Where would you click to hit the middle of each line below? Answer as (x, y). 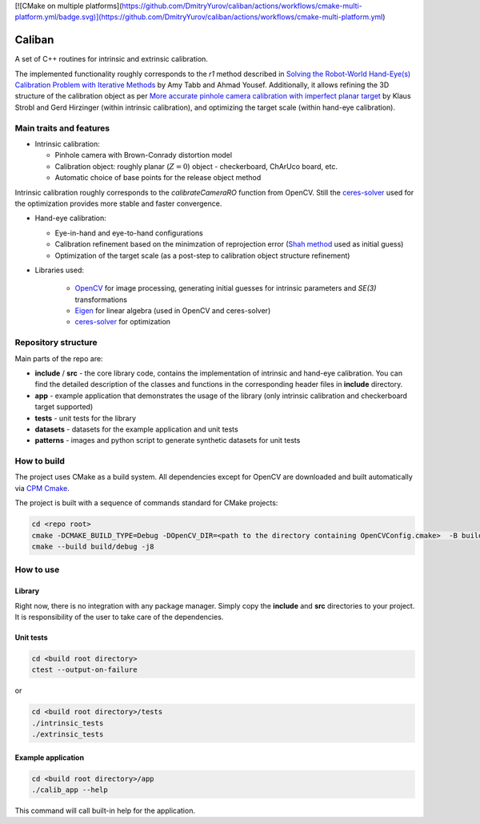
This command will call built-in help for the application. (105, 811)
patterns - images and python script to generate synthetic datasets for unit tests (168, 440)
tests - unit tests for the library (85, 418)
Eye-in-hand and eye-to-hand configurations (129, 233)
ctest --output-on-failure (84, 670)
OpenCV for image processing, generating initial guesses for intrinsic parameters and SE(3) (226, 288)
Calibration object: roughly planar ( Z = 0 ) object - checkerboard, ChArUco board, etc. (196, 166)
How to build (40, 461)
